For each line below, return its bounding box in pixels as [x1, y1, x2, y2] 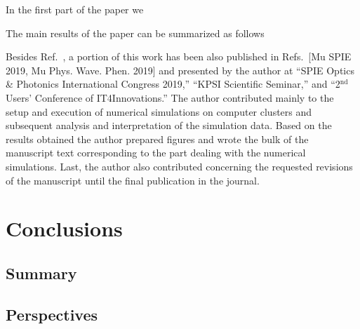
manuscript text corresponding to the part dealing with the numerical [6, 145, 306, 160]
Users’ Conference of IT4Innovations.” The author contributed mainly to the [6, 90, 334, 105]
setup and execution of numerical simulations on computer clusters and [6, 104, 312, 119]
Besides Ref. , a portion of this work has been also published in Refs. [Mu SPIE [6, 49, 352, 64]
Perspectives [6, 303, 98, 325]
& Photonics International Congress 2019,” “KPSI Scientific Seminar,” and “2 [6, 76, 340, 91]
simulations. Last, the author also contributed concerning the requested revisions [6, 159, 353, 173]
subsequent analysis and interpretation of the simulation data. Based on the [6, 118, 332, 133]
